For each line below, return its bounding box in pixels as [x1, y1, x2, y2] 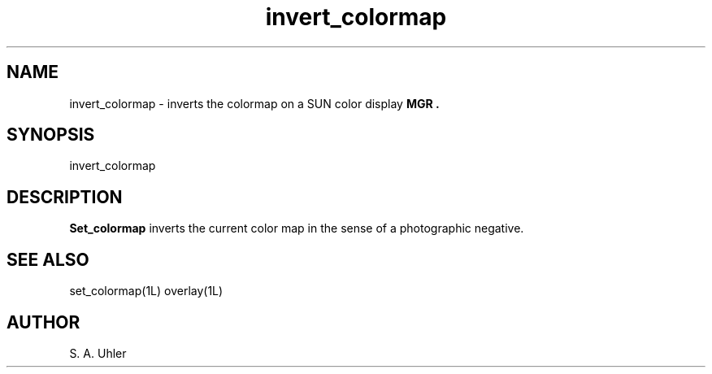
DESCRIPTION [7, 186, 123, 207]
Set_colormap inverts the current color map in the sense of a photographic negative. [69, 221, 524, 236]
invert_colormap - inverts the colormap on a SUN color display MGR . [69, 96, 440, 111]
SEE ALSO [7, 249, 89, 270]
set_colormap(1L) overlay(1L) [69, 284, 224, 298]
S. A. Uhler [69, 346, 127, 360]
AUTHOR [7, 311, 80, 333]
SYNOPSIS [7, 124, 95, 146]
